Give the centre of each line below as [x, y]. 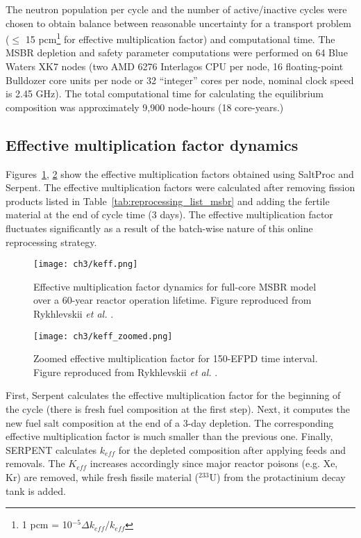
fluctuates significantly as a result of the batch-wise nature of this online [159, 228]
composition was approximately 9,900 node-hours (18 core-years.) [145, 107]
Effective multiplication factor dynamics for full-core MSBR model [175, 286]
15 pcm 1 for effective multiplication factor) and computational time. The [180, 38]
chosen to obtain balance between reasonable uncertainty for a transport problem [178, 23]
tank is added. [36, 490]
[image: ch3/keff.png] [86, 264]
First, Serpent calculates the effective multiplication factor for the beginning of [173, 395]
